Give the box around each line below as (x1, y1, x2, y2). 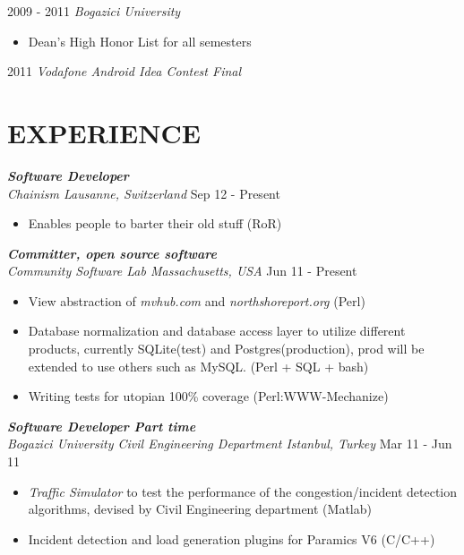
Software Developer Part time (7, 416, 196, 435)
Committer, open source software (7, 243, 217, 262)
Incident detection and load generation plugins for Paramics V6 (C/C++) (28, 529, 435, 548)
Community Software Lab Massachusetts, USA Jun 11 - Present (7, 261, 357, 280)
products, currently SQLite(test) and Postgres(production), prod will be (28, 339, 425, 358)
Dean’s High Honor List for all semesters (28, 31, 252, 50)
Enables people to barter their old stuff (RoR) (28, 214, 282, 233)
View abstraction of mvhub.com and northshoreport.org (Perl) (28, 291, 365, 310)
